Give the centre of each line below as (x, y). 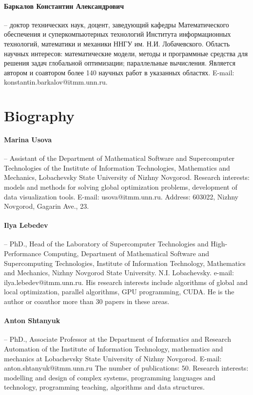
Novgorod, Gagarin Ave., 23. (47, 206)
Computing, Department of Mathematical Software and (126, 253)
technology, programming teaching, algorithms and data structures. (104, 387)
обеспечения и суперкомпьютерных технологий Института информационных (117, 34)
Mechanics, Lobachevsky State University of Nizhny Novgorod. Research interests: (127, 177)
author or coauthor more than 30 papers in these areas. (87, 301)
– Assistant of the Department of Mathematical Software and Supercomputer (119, 158)
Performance (23, 253)
